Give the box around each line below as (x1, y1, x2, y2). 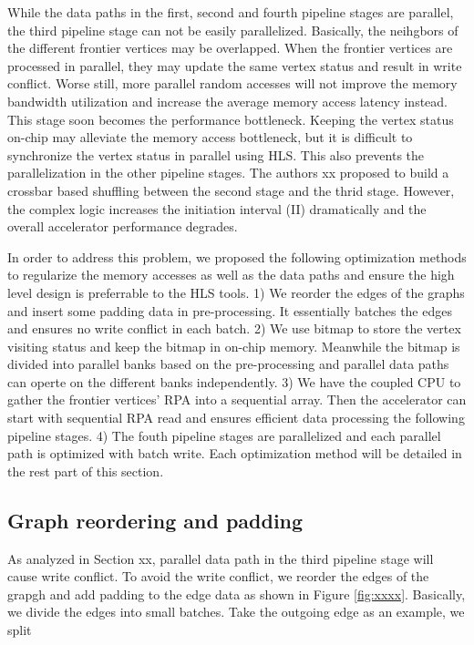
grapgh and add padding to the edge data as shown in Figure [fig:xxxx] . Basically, (7, 584, 466, 603)
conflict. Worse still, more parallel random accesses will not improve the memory (7, 74, 458, 93)
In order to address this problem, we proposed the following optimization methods (7, 247, 467, 266)
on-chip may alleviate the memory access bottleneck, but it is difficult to (7, 128, 413, 147)
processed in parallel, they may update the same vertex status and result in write (7, 56, 462, 75)
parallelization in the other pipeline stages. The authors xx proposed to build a (7, 163, 449, 182)
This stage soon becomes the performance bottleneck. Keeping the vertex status (7, 109, 454, 128)
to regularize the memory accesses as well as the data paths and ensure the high (7, 265, 455, 284)
